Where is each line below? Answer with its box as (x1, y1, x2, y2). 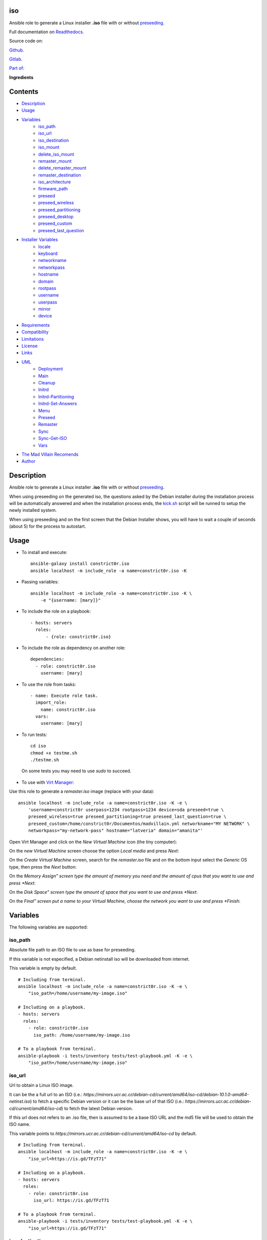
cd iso (30, 743, 46, 749)
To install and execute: (21, 550, 68, 556)
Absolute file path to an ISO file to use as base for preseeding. (9, 947, 136, 953)
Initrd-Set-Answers (38, 401, 77, 407)
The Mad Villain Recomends (21, 451, 79, 457)
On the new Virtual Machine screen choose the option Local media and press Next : (9, 848, 179, 854)
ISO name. (9, 1121, 31, 1127)
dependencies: (30, 656, 64, 662)
